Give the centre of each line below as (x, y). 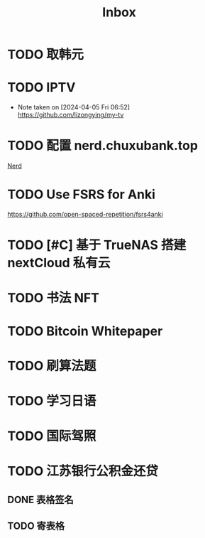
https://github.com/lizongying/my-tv (71, 115)
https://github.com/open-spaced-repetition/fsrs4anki (85, 214)
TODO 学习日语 (52, 400)
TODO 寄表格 (36, 526)
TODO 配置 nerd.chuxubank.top (103, 146)
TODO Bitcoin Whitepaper (85, 331)
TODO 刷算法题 (52, 366)
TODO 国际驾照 (52, 436)
